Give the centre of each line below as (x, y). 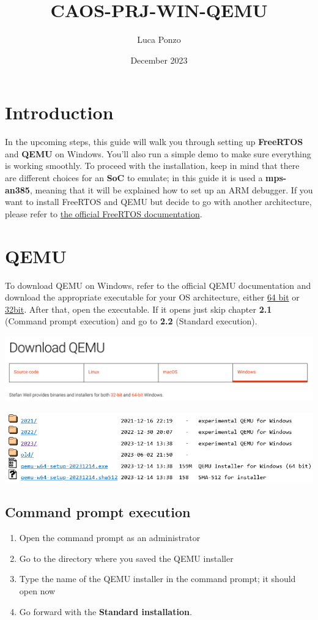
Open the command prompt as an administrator (110, 538)
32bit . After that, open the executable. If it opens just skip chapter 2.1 (139, 309)
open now (37, 591)
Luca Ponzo (159, 39)
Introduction (59, 112)
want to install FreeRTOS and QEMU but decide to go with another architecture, (158, 202)
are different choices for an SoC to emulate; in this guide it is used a (134, 178)
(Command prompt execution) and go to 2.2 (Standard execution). (131, 321)
